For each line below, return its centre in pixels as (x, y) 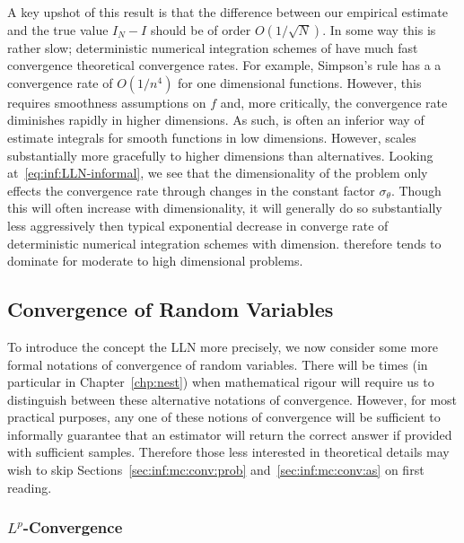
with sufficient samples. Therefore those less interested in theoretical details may (228, 452)
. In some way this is (379, 29)
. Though (416, 190)
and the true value (58, 29)
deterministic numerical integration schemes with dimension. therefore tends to (224, 243)
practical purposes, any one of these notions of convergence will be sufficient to (224, 417)
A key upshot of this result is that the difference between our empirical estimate (228, 12)
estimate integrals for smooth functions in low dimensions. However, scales (212, 137)
